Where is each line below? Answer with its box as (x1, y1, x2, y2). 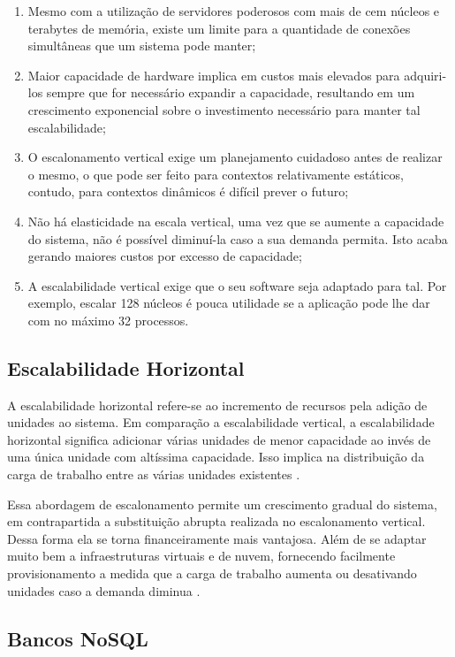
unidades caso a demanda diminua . (7, 581, 201, 600)
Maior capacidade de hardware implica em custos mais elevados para (27, 65, 400, 84)
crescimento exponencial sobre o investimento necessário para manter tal (27, 100, 421, 118)
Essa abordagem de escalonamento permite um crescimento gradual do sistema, (7, 494, 437, 513)
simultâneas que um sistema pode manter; (27, 36, 256, 55)
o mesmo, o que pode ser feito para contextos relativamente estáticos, (27, 164, 404, 183)
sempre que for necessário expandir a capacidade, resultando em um (46, 83, 415, 102)
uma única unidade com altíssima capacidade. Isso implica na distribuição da (7, 447, 425, 466)
